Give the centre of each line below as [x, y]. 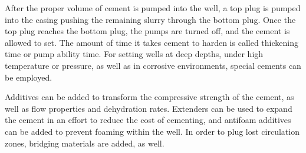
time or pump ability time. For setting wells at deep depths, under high [134, 54]
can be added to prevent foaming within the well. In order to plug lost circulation [152, 131]
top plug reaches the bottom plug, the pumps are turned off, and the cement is [147, 31]
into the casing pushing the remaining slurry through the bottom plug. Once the [150, 19]
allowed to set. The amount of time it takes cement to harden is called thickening [152, 42]
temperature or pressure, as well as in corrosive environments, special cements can [153, 65]
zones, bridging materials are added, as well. [85, 143]
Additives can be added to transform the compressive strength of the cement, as [149, 97]
